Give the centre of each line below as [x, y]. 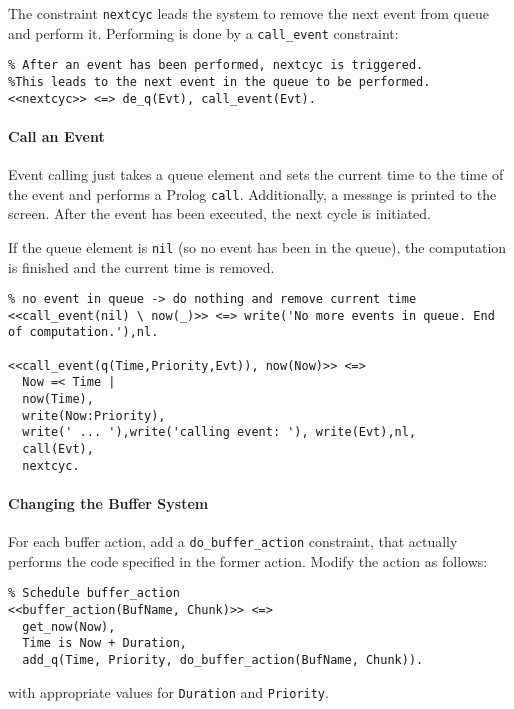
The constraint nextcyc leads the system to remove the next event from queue [248, 13]
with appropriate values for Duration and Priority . [168, 691]
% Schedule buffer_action [94, 593]
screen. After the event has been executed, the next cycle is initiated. [219, 213]
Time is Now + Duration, [104, 643]
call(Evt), [58, 449]
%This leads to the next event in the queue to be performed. [219, 81]
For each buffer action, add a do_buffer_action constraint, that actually [233, 541]
